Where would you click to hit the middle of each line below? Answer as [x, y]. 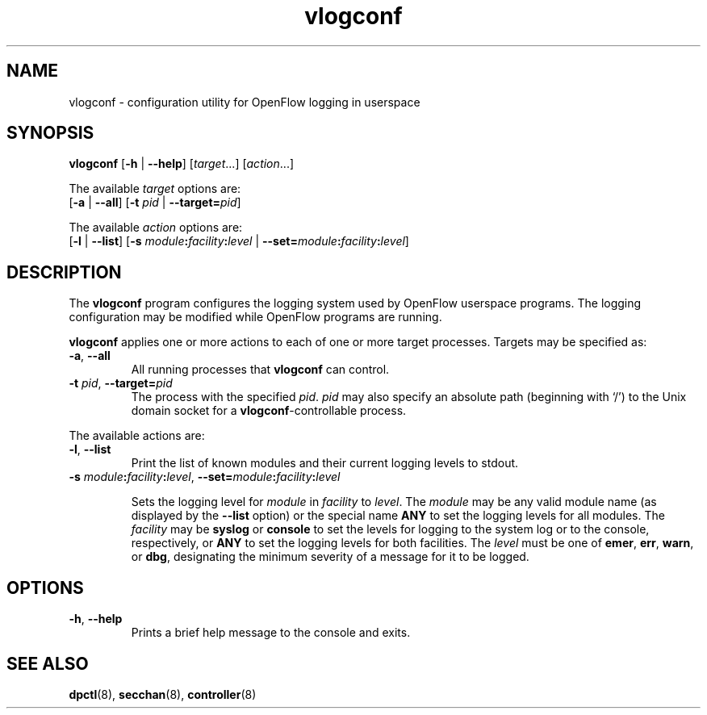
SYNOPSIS [50, 133]
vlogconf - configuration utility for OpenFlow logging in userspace [245, 102]
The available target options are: [155, 189]
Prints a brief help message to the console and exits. [271, 633]
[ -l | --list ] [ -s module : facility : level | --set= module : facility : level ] [239, 241]
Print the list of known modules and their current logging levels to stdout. [325, 463]
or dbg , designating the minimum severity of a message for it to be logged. [330, 557]
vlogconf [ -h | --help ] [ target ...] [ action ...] [182, 164]
